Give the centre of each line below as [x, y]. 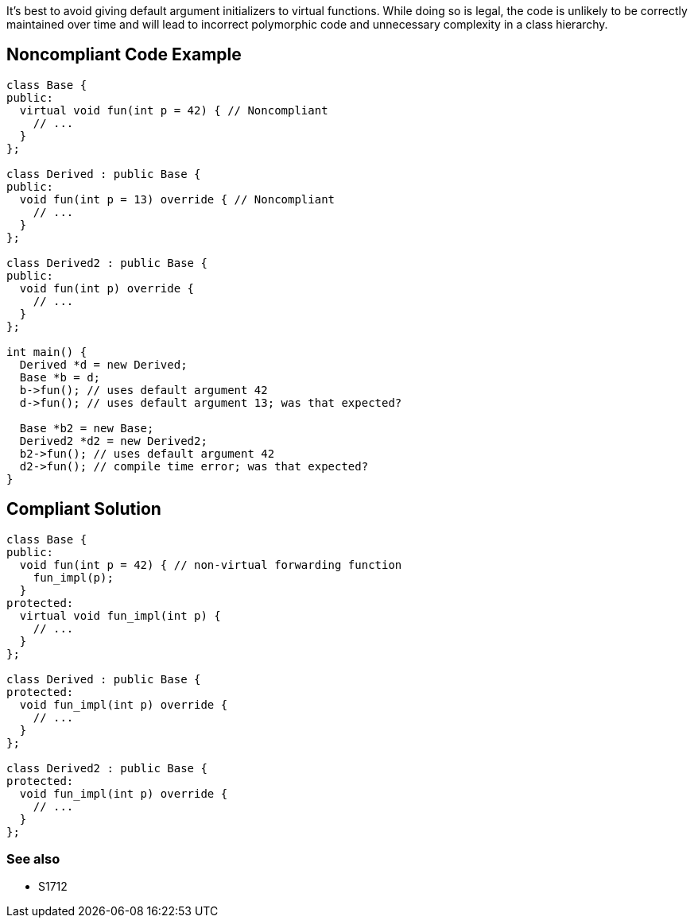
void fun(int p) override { [107, 288]
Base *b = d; [60, 377]
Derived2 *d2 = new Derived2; [113, 441]
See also [33, 859]
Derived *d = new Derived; [103, 364]
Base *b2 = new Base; [87, 428]
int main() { [47, 352]
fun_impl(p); [73, 577]
